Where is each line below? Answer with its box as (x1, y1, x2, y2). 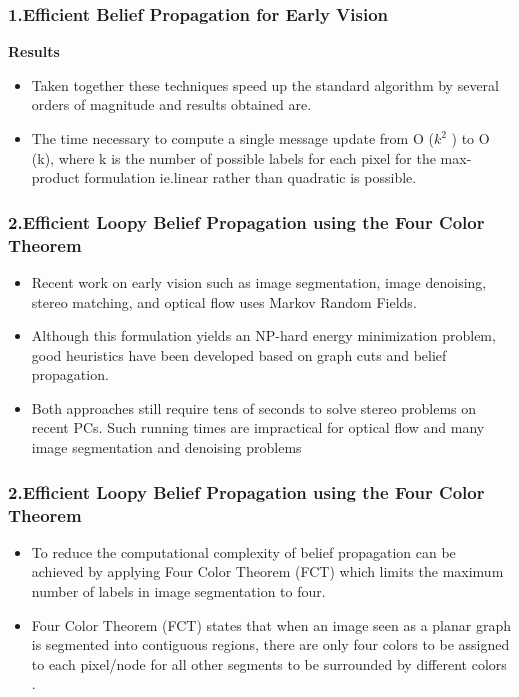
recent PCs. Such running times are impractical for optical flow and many (31, 417, 485, 438)
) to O (451, 128, 490, 148)
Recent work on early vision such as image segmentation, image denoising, (31, 271, 487, 292)
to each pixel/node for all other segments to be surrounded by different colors (31, 653, 507, 674)
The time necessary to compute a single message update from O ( (31, 128, 434, 148)
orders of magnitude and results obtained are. (31, 94, 312, 115)
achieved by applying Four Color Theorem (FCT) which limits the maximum (31, 561, 504, 582)
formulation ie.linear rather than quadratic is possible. (84, 167, 417, 188)
